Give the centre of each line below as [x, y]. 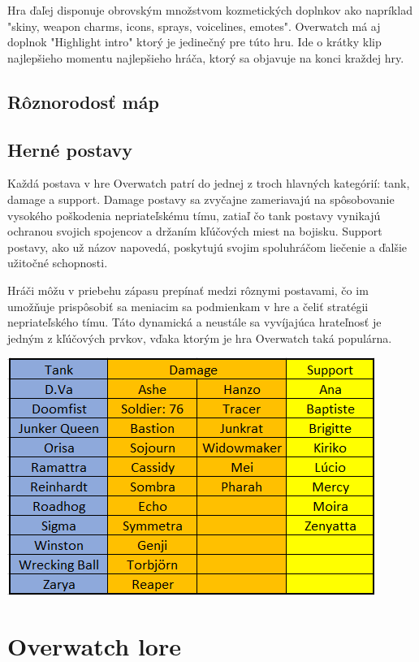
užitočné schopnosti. [58, 263]
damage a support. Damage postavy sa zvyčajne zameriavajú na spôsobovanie [201, 199]
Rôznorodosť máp [83, 101]
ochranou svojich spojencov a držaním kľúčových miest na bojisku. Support [195, 231]
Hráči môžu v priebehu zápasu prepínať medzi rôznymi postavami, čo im [188, 290]
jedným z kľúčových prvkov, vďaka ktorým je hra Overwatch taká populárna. [200, 337]
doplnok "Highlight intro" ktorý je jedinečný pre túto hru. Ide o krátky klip [194, 42]
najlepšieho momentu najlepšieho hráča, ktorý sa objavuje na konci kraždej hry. [206, 57]
